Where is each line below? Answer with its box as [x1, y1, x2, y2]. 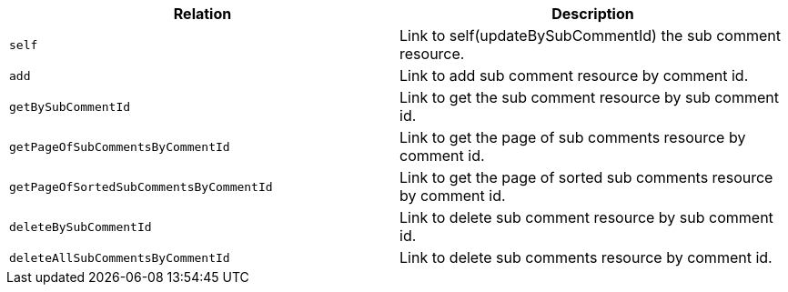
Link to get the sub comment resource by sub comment [399, 88, 779, 106]
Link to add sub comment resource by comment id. [399, 66, 749, 85]
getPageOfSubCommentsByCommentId [9, 139, 230, 154]
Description [551, 5, 634, 23]
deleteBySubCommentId [9, 219, 152, 234]
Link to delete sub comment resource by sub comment [399, 208, 773, 227]
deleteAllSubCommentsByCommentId [9, 250, 230, 265]
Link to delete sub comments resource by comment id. [399, 248, 773, 267]
